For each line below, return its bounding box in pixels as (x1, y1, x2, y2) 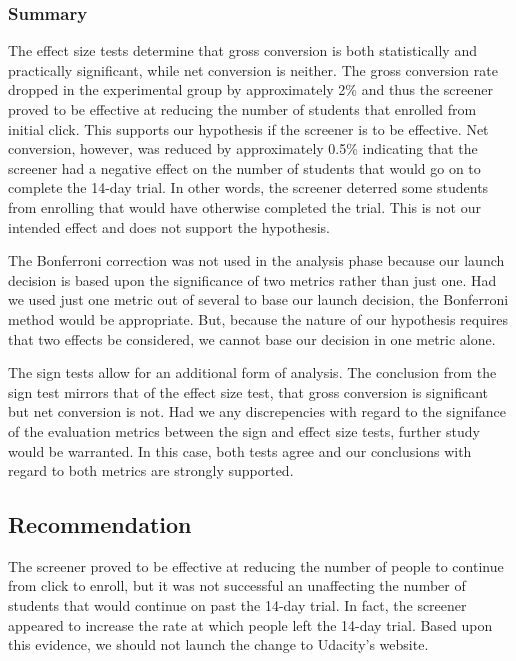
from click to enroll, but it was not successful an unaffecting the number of (8, 575, 466, 596)
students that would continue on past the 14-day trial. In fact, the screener (8, 595, 467, 616)
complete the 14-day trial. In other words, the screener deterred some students (8, 177, 489, 198)
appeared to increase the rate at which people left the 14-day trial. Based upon (8, 614, 493, 635)
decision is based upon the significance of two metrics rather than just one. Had (8, 269, 497, 290)
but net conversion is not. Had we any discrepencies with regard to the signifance (8, 401, 506, 422)
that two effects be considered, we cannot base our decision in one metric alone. (8, 328, 496, 349)
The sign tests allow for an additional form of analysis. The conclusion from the (8, 362, 497, 383)
